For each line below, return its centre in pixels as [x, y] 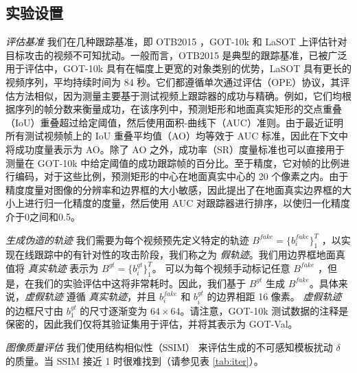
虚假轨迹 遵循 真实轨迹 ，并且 [91, 296]
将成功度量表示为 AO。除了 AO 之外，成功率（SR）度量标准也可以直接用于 [175, 149]
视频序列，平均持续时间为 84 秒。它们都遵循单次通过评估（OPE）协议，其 [173, 81]
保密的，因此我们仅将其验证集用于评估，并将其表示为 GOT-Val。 [152, 324]
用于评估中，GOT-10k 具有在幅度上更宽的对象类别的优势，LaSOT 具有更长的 [178, 68]
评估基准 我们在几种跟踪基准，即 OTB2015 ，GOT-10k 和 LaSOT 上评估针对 [176, 42]
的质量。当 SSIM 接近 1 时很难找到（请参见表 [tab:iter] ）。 [135, 360]
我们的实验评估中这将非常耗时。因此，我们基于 [140, 283]
